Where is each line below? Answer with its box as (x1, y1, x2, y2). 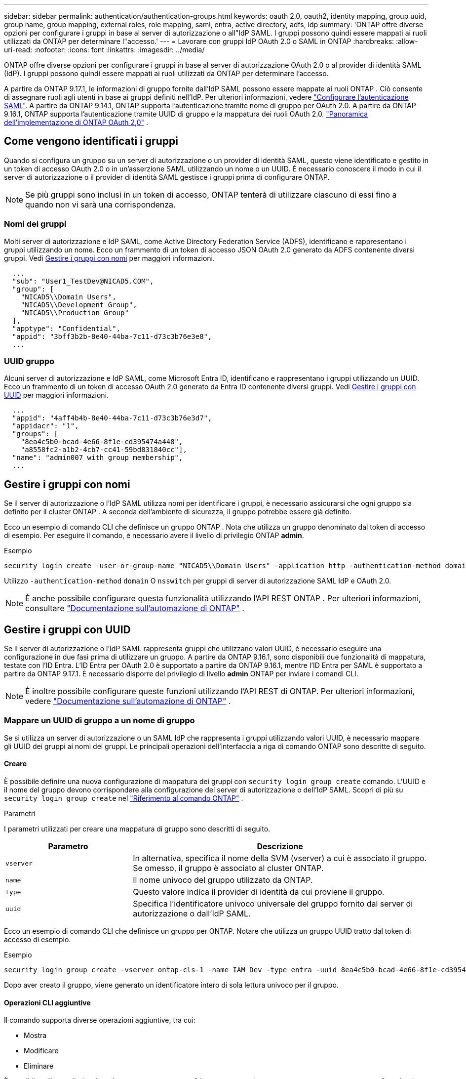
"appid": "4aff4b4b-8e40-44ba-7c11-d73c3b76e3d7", (12, 414, 212, 422)
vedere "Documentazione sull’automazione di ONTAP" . (25, 696, 231, 706)
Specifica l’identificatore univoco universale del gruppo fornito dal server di (133, 899, 413, 909)
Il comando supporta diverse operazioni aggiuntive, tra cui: (4, 1016, 195, 1025)
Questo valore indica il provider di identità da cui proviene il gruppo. (133, 887, 385, 897)
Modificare (24, 1046, 59, 1055)
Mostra (24, 1031, 47, 1040)
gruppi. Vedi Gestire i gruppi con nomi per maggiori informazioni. (4, 253, 215, 262)
